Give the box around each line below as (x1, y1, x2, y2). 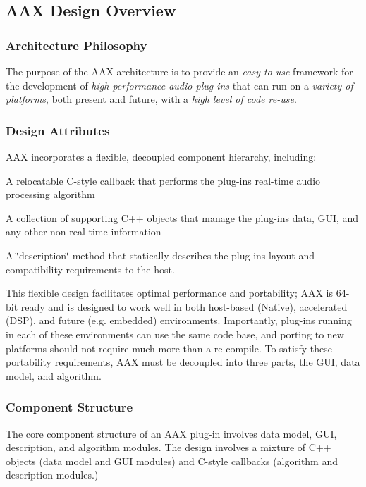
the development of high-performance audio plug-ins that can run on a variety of (6, 78, 353, 92)
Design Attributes (6, 121, 110, 139)
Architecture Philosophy (6, 36, 147, 54)
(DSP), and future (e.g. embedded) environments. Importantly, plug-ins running (6, 313, 352, 328)
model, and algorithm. (6, 368, 102, 383)
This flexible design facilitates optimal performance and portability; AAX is (6, 285, 334, 300)
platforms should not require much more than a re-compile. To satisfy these (6, 340, 332, 355)
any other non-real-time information (6, 224, 161, 239)
